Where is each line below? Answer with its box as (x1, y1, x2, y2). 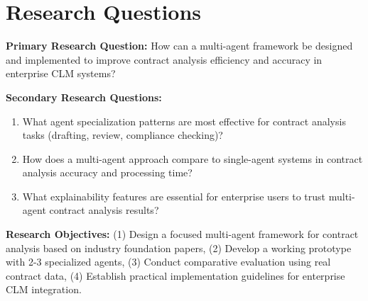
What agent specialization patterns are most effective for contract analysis (22, 113, 346, 128)
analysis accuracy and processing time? (22, 165, 193, 180)
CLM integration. (6, 282, 82, 297)
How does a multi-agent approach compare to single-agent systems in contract (22, 151, 363, 166)
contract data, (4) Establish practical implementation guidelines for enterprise (6, 268, 345, 283)
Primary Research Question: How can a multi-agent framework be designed (6, 38, 353, 53)
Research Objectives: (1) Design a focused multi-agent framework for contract (6, 227, 359, 242)
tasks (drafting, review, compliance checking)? (22, 127, 223, 142)
